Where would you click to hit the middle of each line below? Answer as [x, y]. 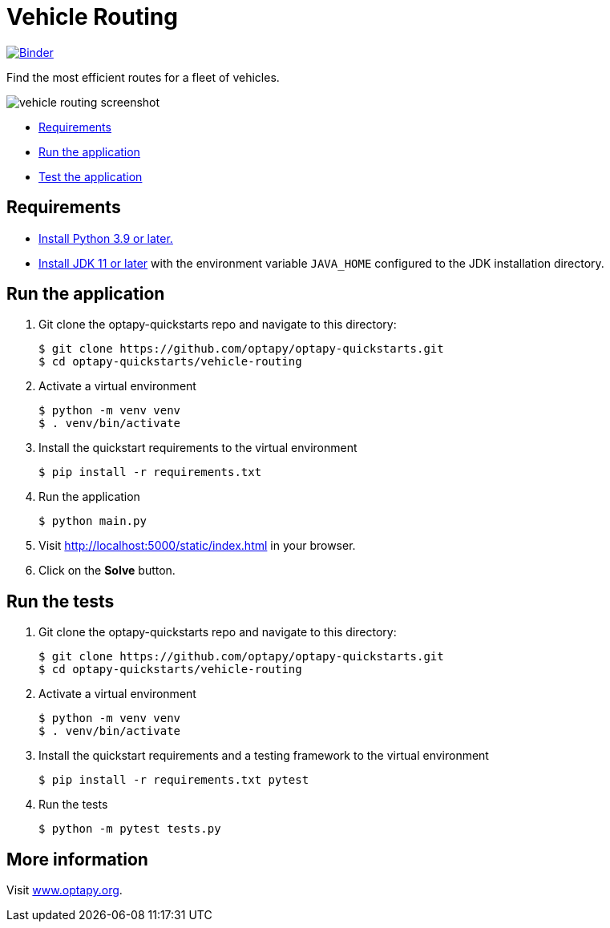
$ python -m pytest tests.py [130, 829]
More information [77, 859]
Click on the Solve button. [107, 571]
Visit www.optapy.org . [65, 890]
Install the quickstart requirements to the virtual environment [198, 448]
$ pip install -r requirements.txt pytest [174, 780]
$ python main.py [93, 521]
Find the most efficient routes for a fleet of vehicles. [143, 77]
